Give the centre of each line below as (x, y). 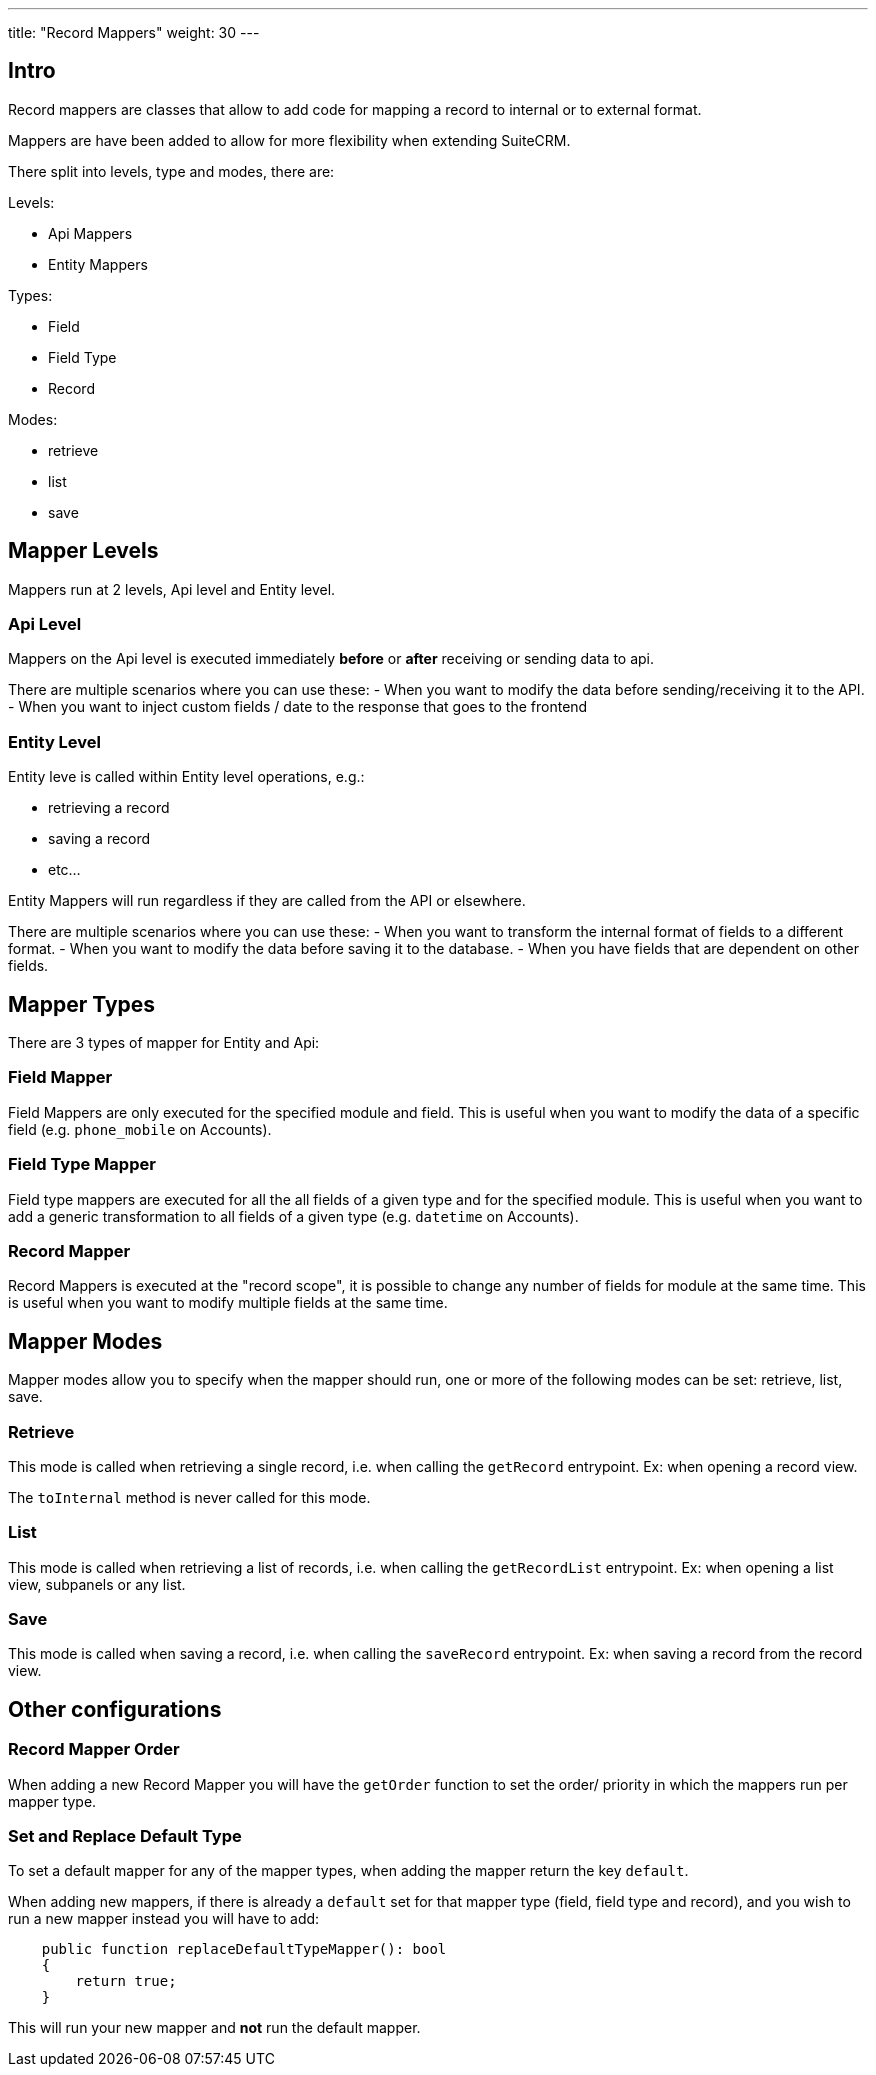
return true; (126, 1981)
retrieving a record (109, 808)
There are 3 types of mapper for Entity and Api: (164, 1043)
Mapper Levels (83, 551)
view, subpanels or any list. (97, 1584)
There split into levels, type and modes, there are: (171, 171)
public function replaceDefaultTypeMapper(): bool (244, 1949)
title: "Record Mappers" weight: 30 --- (134, 32)
